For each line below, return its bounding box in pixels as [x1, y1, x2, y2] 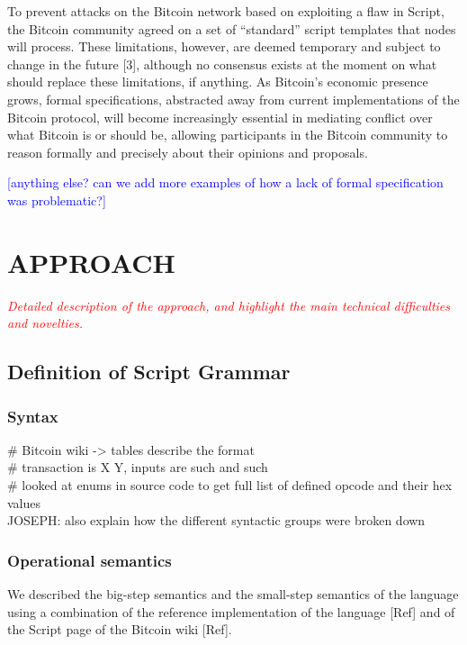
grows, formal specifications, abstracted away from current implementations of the [7, 89, 460, 108]
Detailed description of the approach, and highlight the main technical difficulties [7, 295, 451, 314]
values [7, 493, 41, 512]
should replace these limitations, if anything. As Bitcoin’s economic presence [7, 72, 428, 91]
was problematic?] [7, 190, 106, 209]
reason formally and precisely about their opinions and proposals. [7, 142, 368, 161]
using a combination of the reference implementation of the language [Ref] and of [7, 602, 455, 621]
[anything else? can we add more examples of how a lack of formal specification [7, 173, 444, 192]
